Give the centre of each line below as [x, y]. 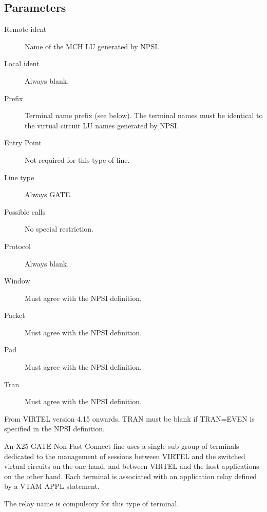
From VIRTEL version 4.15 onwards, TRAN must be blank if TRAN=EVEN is [129, 418]
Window [17, 281]
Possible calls [25, 211]
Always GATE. [49, 194]
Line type [19, 177]
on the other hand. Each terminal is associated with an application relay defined [131, 476]
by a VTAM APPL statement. [52, 486]
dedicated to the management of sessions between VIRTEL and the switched [125, 456]
